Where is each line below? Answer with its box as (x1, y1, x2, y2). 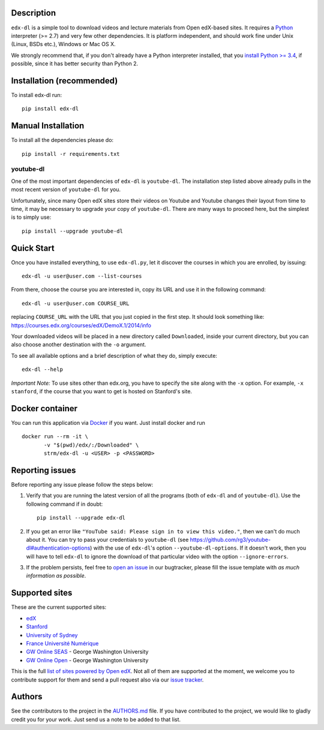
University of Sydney (26, 631, 78, 638)
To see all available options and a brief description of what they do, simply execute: (11, 352, 217, 359)
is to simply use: (11, 213, 52, 221)
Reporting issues (11, 465, 76, 475)
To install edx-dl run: (11, 91, 62, 98)
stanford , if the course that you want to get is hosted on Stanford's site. (11, 387, 192, 395)
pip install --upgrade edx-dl (37, 514, 126, 521)
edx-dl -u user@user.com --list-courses (22, 273, 142, 280)
